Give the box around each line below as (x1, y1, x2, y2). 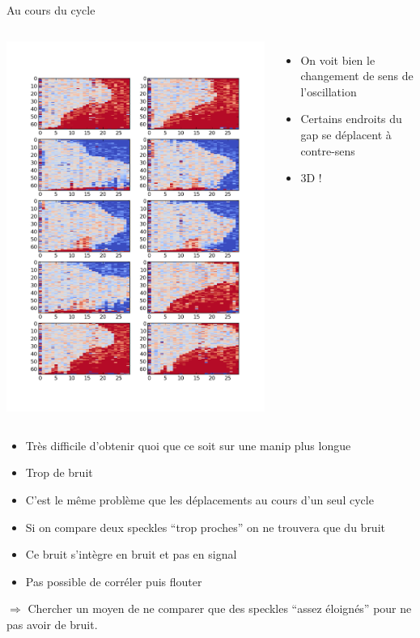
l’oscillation (300, 83, 357, 100)
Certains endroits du (300, 110, 402, 127)
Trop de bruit (25, 464, 93, 481)
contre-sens (300, 142, 355, 159)
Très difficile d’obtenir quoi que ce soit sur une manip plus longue (25, 436, 351, 453)
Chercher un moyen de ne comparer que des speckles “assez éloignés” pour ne (28, 600, 412, 617)
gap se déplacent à (300, 125, 392, 142)
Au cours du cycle (6, 2, 95, 18)
